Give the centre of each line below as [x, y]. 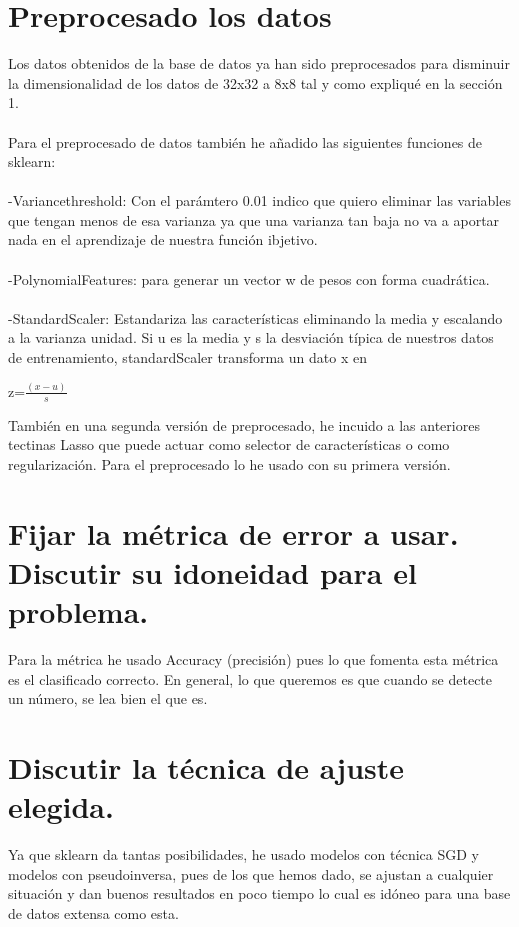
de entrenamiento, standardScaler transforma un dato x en [187, 357]
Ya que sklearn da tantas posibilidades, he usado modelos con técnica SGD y [243, 854]
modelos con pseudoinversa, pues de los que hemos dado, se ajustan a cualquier [251, 873]
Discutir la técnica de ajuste [206, 767]
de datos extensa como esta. [93, 912]
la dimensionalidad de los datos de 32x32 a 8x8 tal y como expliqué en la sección [255, 82]
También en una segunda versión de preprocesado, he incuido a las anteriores [244, 424]
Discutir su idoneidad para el [212, 571]
